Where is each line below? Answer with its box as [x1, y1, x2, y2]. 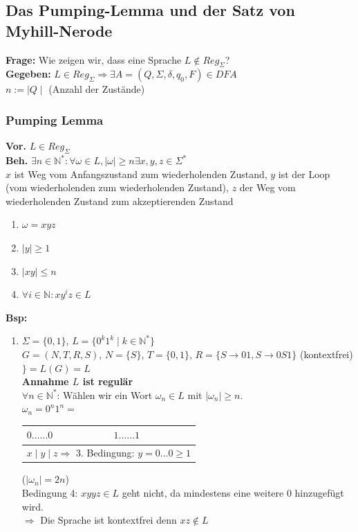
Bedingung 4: [21, 485, 78, 499]
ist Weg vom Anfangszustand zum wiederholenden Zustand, [14, 166, 267, 181]
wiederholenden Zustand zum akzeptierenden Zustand [6, 193, 234, 208]
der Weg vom [239, 180, 296, 195]
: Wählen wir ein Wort [57, 387, 153, 402]
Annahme [21, 374, 69, 389]
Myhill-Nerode [6, 19, 113, 41]
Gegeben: [6, 66, 51, 81]
